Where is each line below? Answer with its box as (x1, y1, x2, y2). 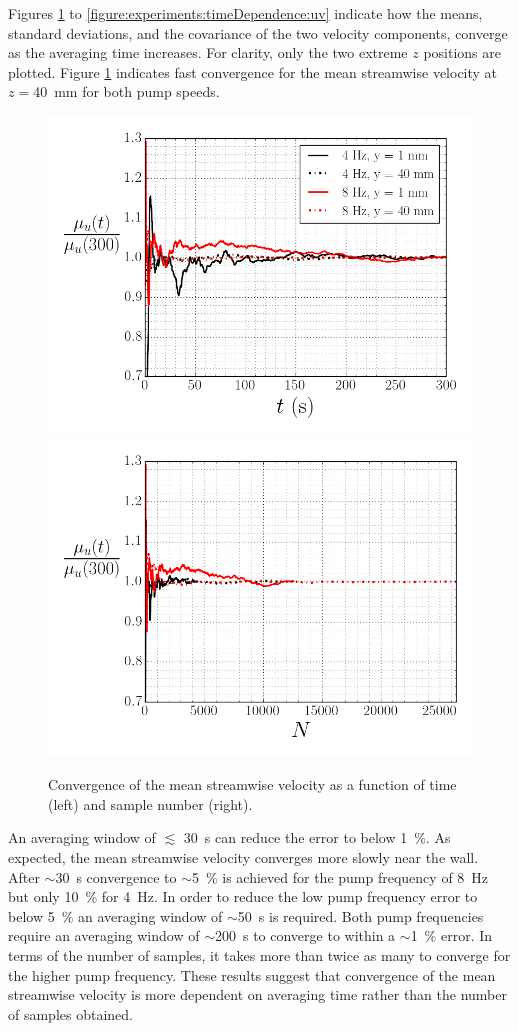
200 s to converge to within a (214, 925, 396, 946)
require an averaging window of (8, 925, 200, 946)
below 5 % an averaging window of (8, 905, 223, 926)
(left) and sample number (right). (48, 793, 253, 814)
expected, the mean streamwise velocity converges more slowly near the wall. (8, 846, 479, 867)
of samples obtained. (8, 1003, 133, 1024)
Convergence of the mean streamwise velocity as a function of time (48, 774, 457, 795)
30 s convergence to (55, 866, 177, 887)
